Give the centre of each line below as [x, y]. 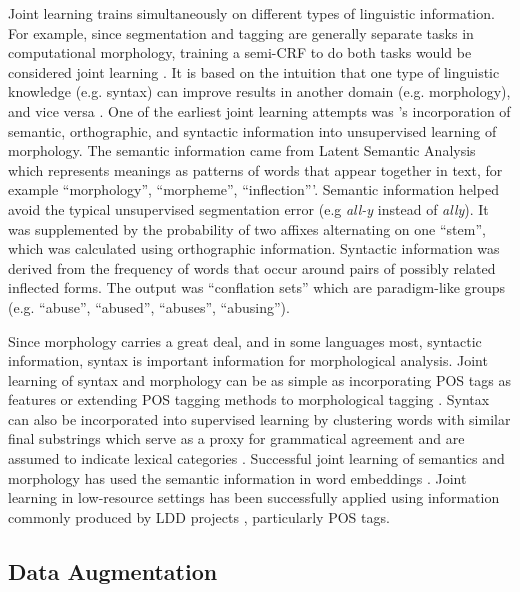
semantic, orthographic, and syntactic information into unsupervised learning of [252, 130]
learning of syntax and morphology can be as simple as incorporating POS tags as [259, 379]
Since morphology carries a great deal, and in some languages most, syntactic [245, 340]
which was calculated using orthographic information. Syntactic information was [254, 248]
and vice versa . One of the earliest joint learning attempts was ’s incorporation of [259, 110]
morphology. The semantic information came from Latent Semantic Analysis [242, 150]
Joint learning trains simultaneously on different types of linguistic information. [251, 13]
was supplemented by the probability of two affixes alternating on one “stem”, [247, 228]
